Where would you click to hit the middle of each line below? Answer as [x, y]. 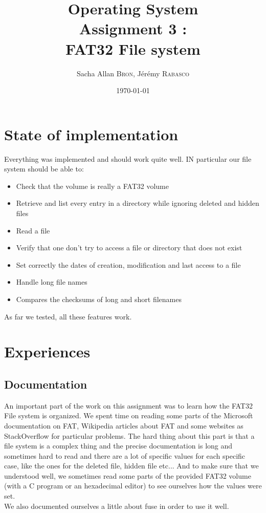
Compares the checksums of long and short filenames [99, 299]
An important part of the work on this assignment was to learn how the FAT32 [128, 405]
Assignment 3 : [133, 28]
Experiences [47, 351]
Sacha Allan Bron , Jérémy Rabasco [133, 73]
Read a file [33, 230]
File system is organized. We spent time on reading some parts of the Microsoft [129, 415]
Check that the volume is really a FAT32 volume [92, 186]
